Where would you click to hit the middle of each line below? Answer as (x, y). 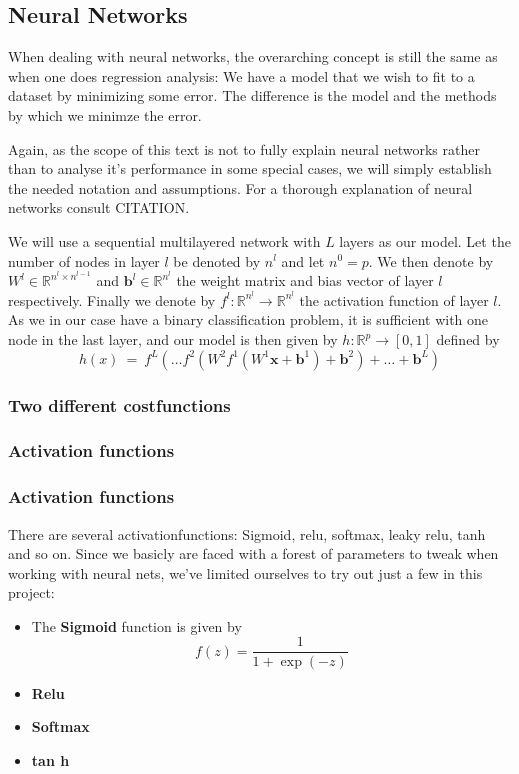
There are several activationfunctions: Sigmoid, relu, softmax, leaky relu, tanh (247, 533)
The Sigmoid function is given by (136, 625)
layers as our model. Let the (425, 240)
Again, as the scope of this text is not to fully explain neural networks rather (244, 148)
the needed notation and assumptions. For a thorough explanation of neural (240, 187)
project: (31, 592)
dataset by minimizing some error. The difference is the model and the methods (252, 95)
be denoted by (217, 260)
